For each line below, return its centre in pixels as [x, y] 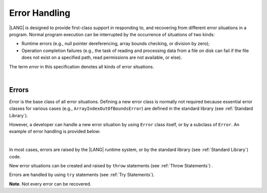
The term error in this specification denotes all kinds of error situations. [82, 66]
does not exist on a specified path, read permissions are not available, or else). [102, 57]
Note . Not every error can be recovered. [50, 184]
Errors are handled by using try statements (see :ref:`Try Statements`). [82, 175]
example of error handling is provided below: [55, 132]
